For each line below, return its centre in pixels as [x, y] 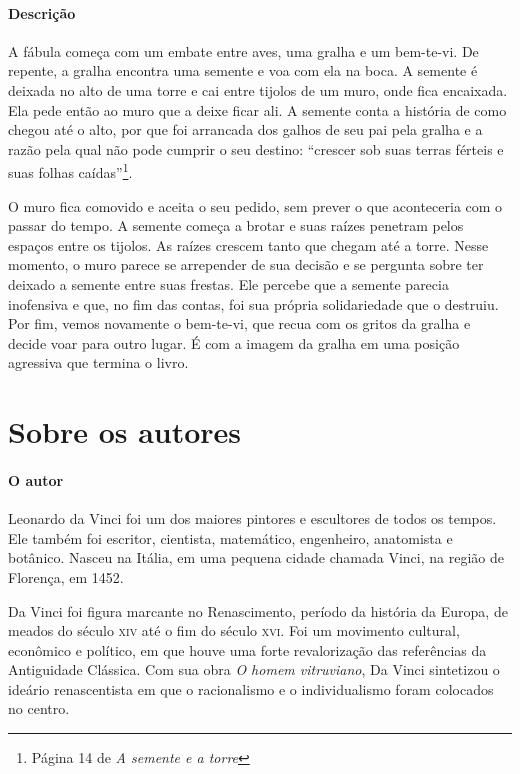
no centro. [39, 708]
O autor [36, 479]
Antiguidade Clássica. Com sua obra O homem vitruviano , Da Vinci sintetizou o [254, 669]
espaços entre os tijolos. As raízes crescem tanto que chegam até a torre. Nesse [248, 244]
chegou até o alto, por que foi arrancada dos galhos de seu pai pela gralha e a [245, 129]
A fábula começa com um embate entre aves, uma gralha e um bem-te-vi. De [243, 50]
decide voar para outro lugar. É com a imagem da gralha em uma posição [234, 342]
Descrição [42, 12]
